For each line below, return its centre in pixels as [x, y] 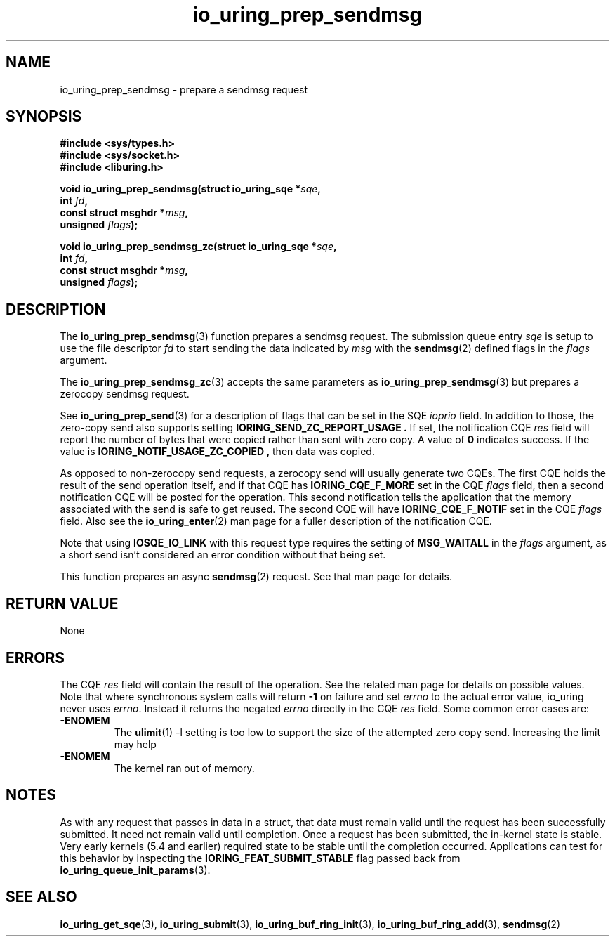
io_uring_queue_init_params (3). [135, 870]
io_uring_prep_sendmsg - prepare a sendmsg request [184, 89]
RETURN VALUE [62, 603]
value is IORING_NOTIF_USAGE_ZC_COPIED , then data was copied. [217, 452]
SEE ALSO [41, 897]
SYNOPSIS [44, 117]
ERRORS [35, 658]
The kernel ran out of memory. [184, 768]
